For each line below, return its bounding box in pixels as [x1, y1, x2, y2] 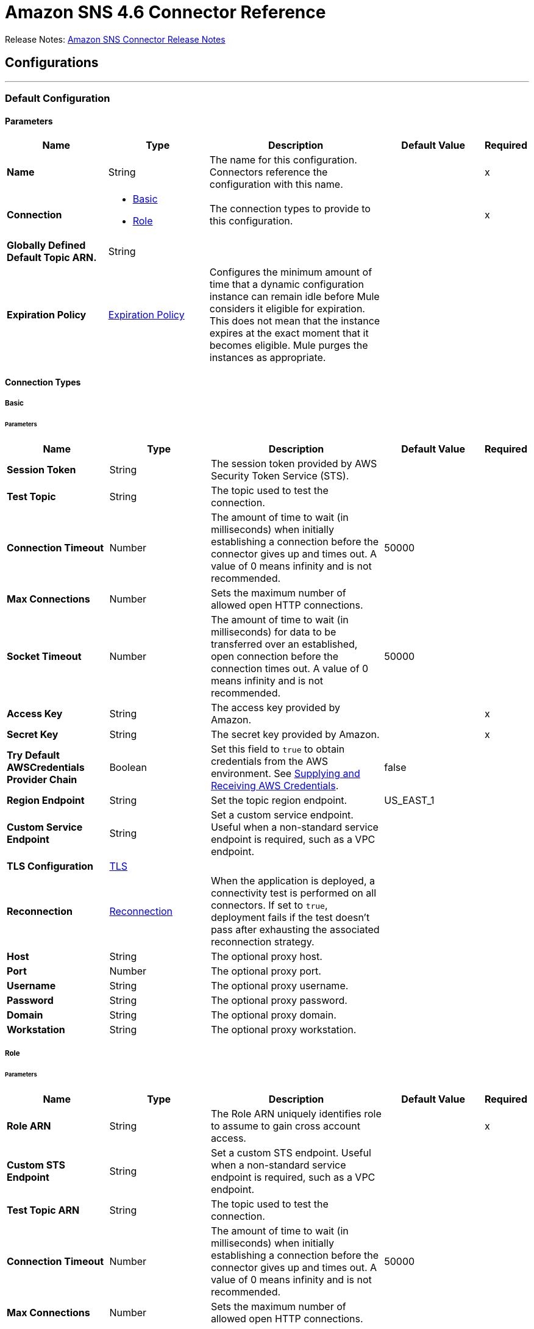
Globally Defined [7, 239, 86, 252]
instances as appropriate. [209, 351, 326, 364]
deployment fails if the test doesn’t [210, 911, 370, 923]
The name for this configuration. [209, 154, 357, 167]
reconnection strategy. [210, 935, 315, 948]
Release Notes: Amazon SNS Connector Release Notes [5, 34, 226, 45]
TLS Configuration [7, 859, 94, 872]
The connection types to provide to [209, 202, 371, 215]
